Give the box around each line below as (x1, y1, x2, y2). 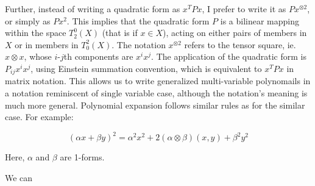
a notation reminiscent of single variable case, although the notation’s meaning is (5, 87, 308, 99)
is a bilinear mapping (220, 14, 300, 27)
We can (5, 171, 33, 184)
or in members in (15, 38, 79, 51)
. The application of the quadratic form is (151, 50, 306, 63)
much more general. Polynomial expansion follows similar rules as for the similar (5, 98, 305, 111)
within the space (5, 26, 66, 39)
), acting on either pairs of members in (163, 26, 307, 39)
